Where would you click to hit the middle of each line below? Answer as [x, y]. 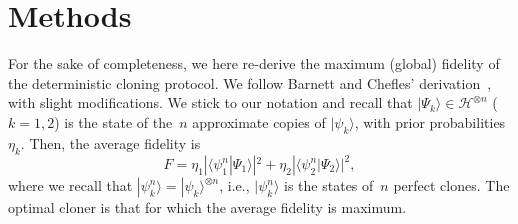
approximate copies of [259, 121]
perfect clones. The [451, 185]
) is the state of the [113, 121]
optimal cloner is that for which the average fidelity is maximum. [207, 207]
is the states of [329, 185]
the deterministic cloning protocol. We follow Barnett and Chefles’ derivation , [250, 82]
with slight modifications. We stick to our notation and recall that [210, 102]
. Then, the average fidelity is [110, 142]
